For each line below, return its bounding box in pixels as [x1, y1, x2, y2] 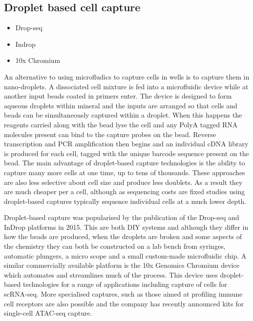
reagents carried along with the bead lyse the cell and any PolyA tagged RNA [4, 119, 238, 129]
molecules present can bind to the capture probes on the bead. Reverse [4, 129, 216, 139]
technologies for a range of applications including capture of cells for [22, 279, 227, 289]
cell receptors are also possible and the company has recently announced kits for [4, 298, 244, 308]
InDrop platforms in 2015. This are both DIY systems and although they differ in [4, 221, 249, 232]
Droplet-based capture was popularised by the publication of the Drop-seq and [4, 212, 239, 222]
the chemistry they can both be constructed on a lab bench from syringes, [4, 241, 226, 251]
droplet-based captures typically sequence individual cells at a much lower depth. [4, 196, 247, 206]
